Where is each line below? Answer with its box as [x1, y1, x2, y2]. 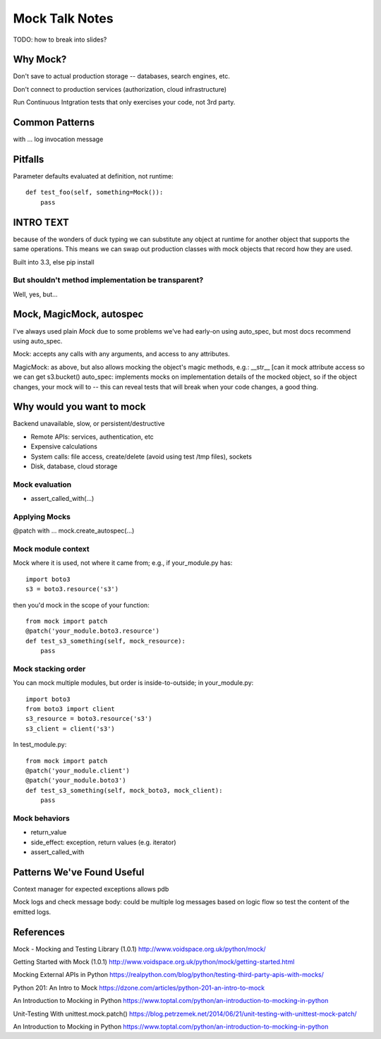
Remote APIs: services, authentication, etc [30, 432, 155, 441]
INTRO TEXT [13, 216, 70, 229]
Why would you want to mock [13, 401, 146, 413]
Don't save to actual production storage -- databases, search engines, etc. [13, 72, 231, 80]
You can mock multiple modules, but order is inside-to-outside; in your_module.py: [13, 679, 254, 687]
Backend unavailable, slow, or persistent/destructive [13, 420, 165, 428]
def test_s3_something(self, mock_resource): [25, 637, 186, 645]
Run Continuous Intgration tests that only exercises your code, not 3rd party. [13, 98, 236, 107]
